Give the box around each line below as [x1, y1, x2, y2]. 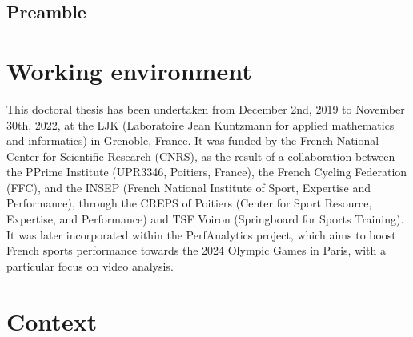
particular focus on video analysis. [6, 257, 174, 274]
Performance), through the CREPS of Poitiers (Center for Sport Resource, [6, 195, 372, 211]
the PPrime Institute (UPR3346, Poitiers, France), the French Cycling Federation [6, 163, 407, 180]
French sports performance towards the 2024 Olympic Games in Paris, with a [6, 242, 386, 259]
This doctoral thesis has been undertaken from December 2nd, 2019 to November [6, 100, 405, 117]
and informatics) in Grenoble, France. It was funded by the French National [6, 132, 379, 149]
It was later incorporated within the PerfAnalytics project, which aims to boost [6, 226, 396, 243]
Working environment [6, 54, 252, 86]
